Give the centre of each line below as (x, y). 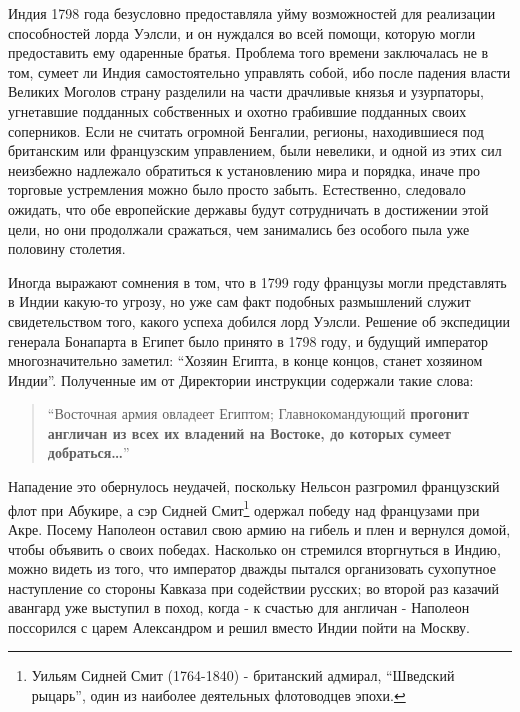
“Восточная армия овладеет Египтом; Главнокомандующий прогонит (258, 413)
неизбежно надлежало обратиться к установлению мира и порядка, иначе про (244, 169)
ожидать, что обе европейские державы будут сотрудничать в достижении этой (248, 208)
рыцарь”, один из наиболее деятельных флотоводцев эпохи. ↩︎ (218, 695)
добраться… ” (88, 452)
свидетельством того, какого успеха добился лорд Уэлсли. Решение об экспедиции (259, 320)
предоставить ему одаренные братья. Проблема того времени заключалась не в (248, 52)
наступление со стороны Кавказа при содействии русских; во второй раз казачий (254, 587)
